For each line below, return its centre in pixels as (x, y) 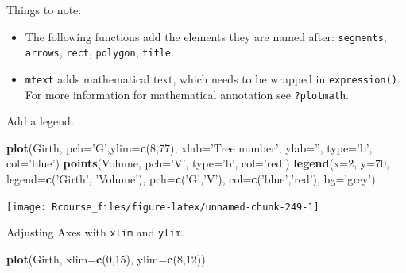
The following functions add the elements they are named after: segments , (206, 36)
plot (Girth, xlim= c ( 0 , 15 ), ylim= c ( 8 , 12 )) (106, 258)
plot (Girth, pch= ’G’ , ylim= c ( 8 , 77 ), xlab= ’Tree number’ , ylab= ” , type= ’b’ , (189, 147)
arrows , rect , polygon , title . (99, 52)
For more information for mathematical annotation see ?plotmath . (187, 94)
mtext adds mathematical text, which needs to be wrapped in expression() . (213, 78)
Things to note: (44, 10)
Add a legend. (40, 121)
